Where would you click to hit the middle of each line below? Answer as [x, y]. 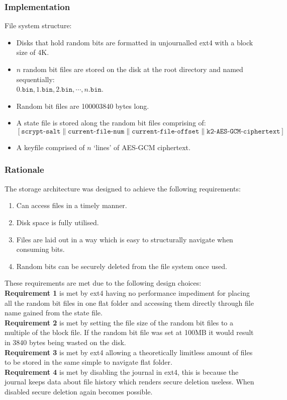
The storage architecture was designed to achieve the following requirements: [123, 188]
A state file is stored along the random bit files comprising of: [111, 123]
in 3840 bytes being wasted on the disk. [65, 342]
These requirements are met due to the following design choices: [103, 283]
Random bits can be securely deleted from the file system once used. [122, 266]
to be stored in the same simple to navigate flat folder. [88, 362]
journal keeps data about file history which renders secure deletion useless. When [129, 382]
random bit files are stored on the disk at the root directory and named [133, 69]
